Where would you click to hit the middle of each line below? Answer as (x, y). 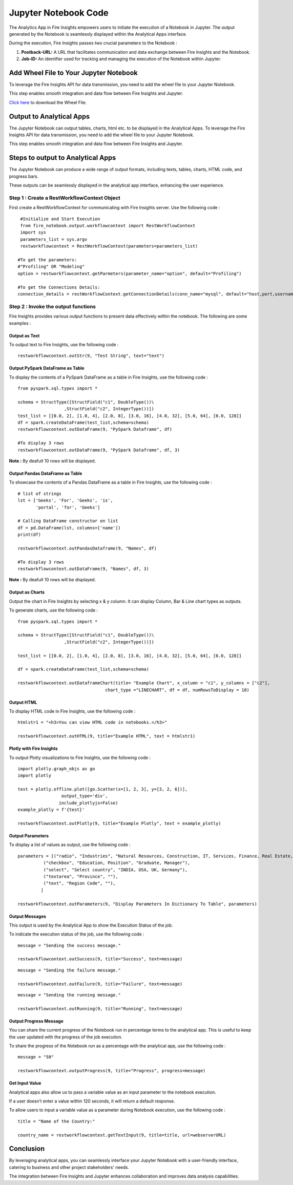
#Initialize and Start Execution (60, 219)
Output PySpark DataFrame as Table (47, 368)
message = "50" (36, 1057)
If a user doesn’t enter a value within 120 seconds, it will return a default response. (92, 1101)
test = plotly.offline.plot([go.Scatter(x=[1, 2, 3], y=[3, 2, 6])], (103, 789)
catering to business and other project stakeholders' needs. (69, 1167)
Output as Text (24, 336)
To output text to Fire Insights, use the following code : (64, 344)
